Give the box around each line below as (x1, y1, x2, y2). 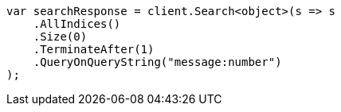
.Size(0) (33, 30, 88, 43)
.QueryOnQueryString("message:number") (33, 56, 282, 68)
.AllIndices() (33, 17, 121, 30)
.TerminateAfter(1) (33, 43, 155, 56)
